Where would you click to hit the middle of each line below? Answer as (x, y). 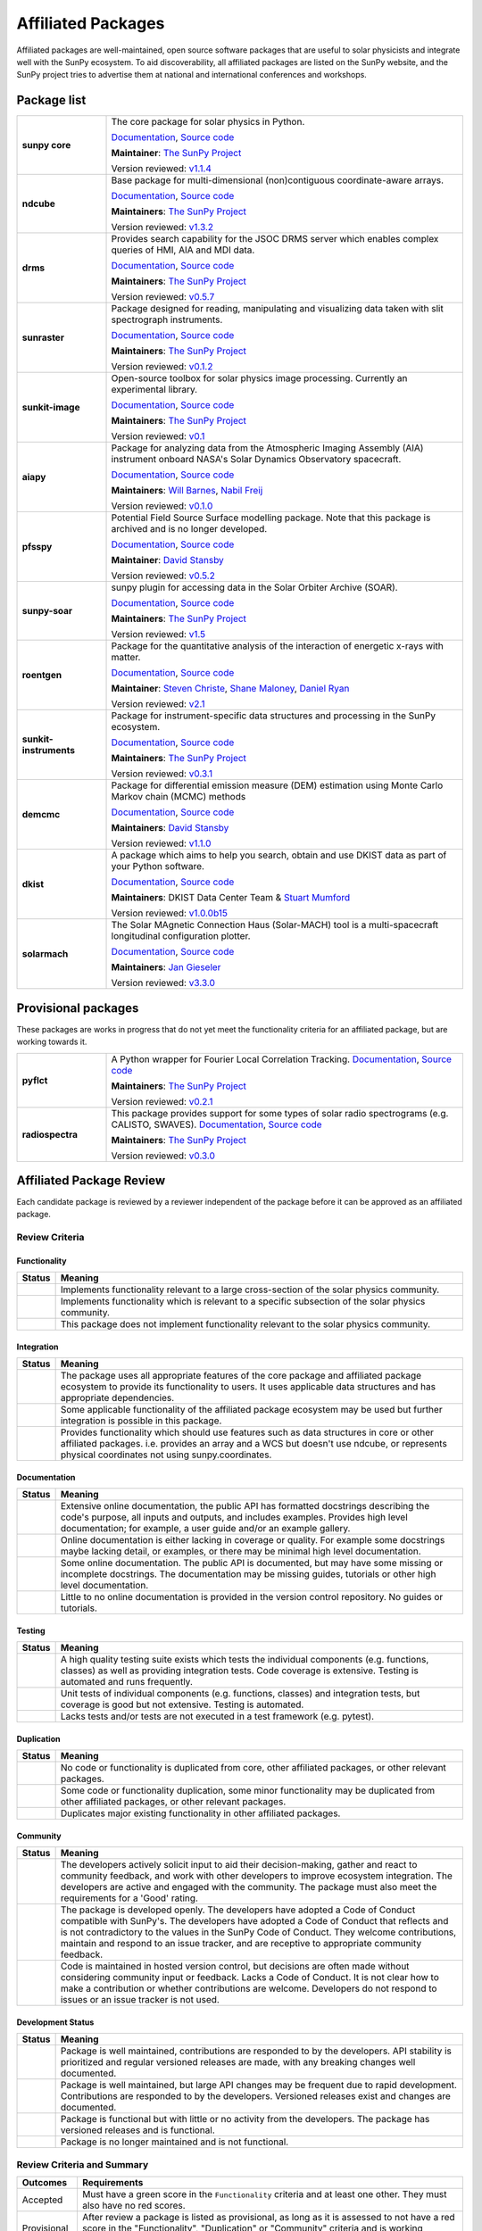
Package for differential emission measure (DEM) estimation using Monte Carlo (277, 785)
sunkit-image (51, 408)
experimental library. (154, 390)
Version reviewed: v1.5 (158, 634)
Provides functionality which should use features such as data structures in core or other (247, 1432)
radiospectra (50, 1134)
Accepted (42, 2200)
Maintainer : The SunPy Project (176, 153)
